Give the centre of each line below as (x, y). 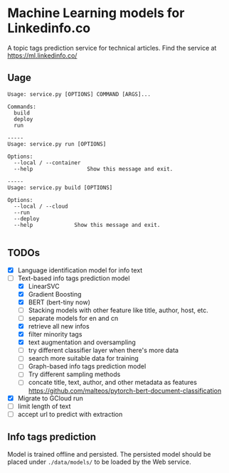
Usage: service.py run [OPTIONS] (57, 144)
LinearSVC (44, 286)
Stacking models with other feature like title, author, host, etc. (118, 310)
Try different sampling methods (74, 374)
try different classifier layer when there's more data (103, 351)
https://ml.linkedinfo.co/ (42, 55)
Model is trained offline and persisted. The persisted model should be (109, 454)
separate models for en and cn (73, 318)
